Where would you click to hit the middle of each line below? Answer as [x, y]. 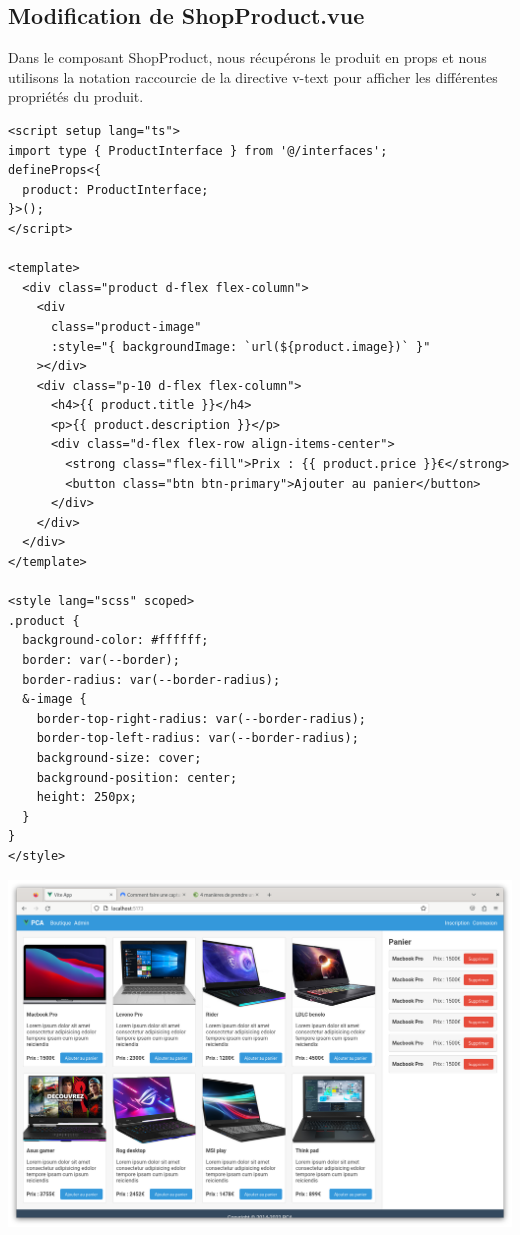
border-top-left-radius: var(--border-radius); [197, 738]
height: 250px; [86, 797]
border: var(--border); [101, 660]
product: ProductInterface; [115, 189]
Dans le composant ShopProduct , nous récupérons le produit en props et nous [247, 57]
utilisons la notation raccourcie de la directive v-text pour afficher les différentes [253, 76]
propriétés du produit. [76, 96]
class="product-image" [126, 326]
